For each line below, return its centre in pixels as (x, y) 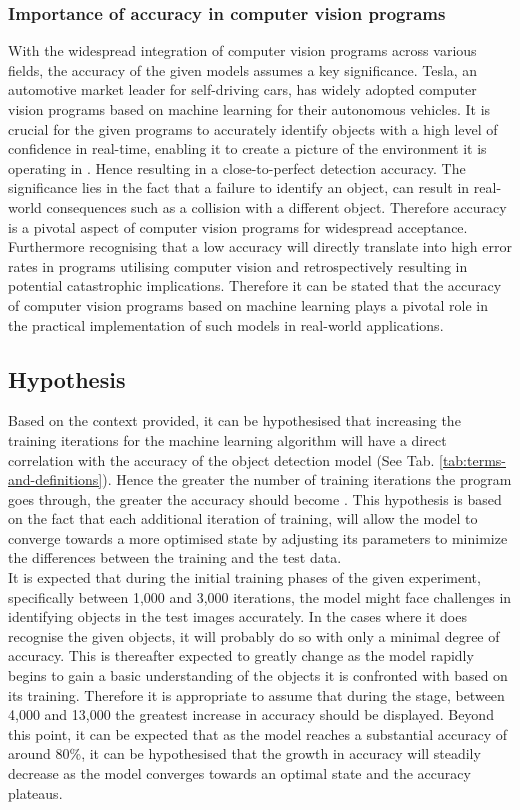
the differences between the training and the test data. (175, 557)
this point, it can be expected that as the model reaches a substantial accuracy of (257, 733)
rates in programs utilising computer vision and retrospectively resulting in (238, 265)
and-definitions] (55, 479)
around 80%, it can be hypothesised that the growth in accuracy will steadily (244, 753)
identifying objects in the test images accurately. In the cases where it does (237, 616)
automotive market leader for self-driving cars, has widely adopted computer (242, 89)
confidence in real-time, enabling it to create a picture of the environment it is (247, 148)
